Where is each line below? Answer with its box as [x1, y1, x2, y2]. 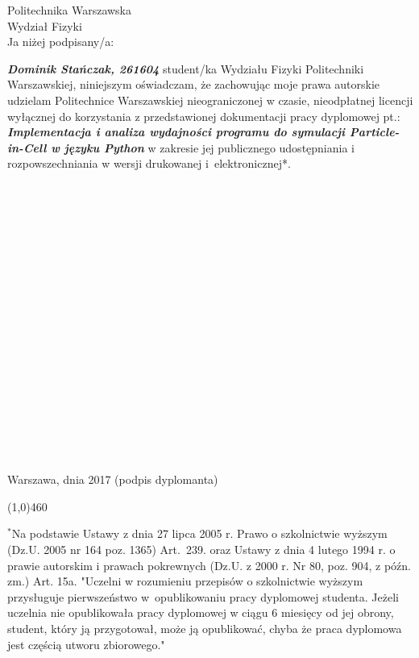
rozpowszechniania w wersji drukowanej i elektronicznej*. [7, 155, 291, 172]
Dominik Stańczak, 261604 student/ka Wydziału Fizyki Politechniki [7, 60, 364, 77]
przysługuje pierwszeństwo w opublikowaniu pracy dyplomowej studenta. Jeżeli [7, 588, 399, 605]
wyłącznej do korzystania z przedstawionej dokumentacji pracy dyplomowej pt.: [7, 107, 400, 124]
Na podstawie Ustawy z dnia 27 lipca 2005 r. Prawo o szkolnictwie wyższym [11, 525, 388, 542]
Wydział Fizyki [7, 17, 82, 34]
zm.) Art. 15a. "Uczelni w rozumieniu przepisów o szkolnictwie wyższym [7, 573, 363, 589]
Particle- [349, 123, 400, 140]
